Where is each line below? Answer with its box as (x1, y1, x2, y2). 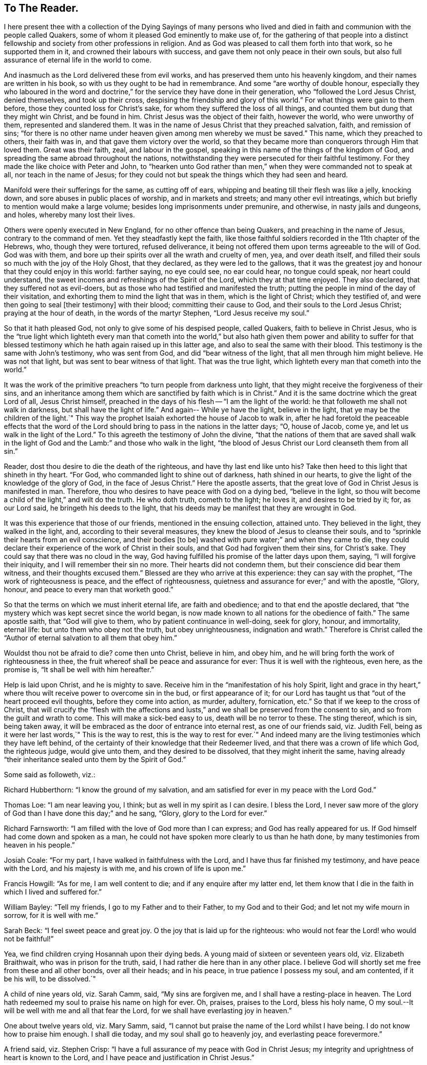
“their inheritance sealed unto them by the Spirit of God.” (4, 755, 186, 764)
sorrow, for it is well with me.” (4, 911, 98, 920)
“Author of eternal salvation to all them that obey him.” (4, 634, 177, 642)
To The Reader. (4, 2, 79, 14)
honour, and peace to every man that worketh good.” (4, 585, 174, 594)
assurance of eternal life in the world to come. (4, 56, 152, 64)
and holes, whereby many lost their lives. (4, 211, 135, 219)
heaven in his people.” (4, 841, 75, 850)
